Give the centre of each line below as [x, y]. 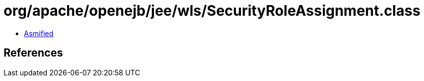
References [33, 53]
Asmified [39, 33]
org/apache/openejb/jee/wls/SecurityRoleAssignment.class [212, 11]
